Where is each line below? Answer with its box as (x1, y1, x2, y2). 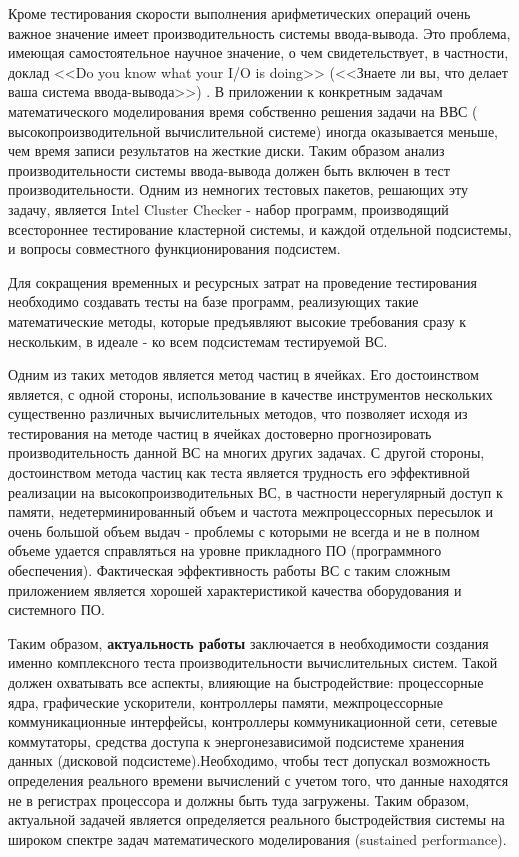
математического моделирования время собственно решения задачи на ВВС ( (8, 100, 478, 121)
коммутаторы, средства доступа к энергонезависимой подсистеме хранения (8, 730, 465, 751)
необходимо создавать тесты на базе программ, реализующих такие (8, 291, 419, 312)
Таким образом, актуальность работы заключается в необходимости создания (8, 632, 489, 653)
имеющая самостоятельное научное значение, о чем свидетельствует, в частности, (8, 42, 509, 63)
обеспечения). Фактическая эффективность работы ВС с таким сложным (8, 560, 451, 581)
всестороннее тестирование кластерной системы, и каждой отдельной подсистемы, (8, 218, 512, 239)
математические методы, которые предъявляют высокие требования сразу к (8, 310, 467, 331)
